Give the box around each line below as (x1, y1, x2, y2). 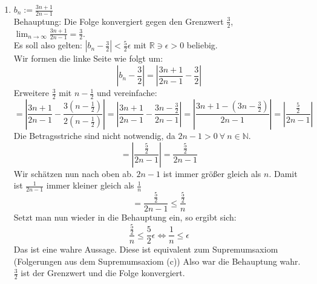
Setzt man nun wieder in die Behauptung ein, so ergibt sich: (13, 211, 237, 224)
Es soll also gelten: (13, 39, 82, 51)
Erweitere (13, 86, 50, 99)
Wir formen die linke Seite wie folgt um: (13, 52, 163, 65)
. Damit (269, 167, 298, 179)
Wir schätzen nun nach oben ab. (13, 167, 134, 179)
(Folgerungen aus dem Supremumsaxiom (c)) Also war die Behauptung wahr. (13, 254, 301, 267)
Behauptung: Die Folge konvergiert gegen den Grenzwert (13, 15, 224, 27)
